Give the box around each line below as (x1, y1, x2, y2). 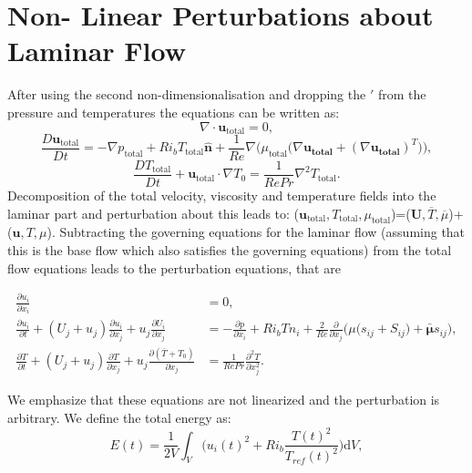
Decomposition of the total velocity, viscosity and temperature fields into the (7, 186, 436, 205)
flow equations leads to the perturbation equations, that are (7, 258, 341, 277)
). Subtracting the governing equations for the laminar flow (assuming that (46, 222, 466, 242)
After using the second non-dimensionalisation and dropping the (7, 85, 366, 104)
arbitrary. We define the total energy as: (7, 407, 231, 427)
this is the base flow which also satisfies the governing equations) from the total (7, 241, 452, 260)
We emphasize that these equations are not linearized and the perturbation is (7, 390, 440, 409)
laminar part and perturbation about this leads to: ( (7, 203, 300, 222)
